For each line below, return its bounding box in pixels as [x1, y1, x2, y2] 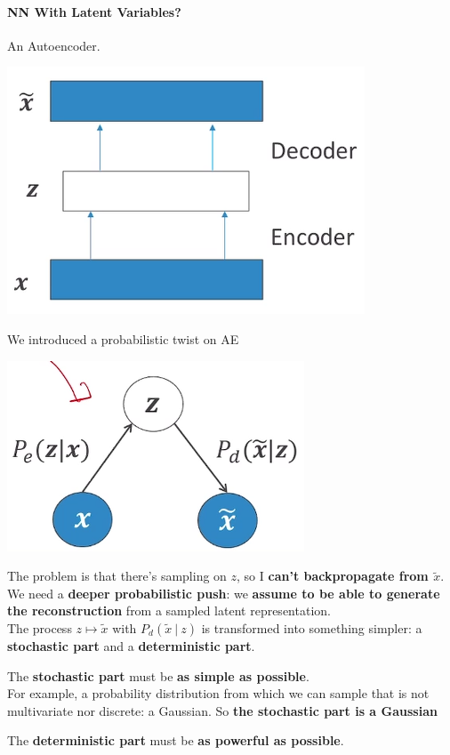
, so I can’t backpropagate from [237, 566, 429, 585]
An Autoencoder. [7, 36, 100, 54]
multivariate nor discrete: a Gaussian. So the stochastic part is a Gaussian [7, 701, 438, 719]
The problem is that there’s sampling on [7, 566, 227, 585]
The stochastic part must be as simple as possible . [7, 666, 309, 685]
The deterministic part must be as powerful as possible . [7, 731, 344, 750]
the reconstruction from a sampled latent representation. [7, 601, 331, 620]
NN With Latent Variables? [7, 2, 181, 20]
